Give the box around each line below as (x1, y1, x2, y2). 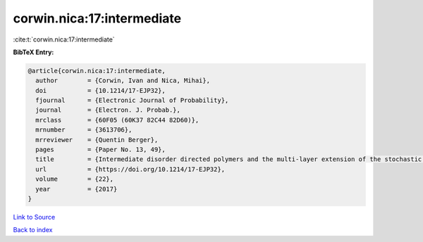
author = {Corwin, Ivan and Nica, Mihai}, (35, 77, 211, 84)
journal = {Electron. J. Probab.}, (35, 106, 181, 114)
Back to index (13, 226, 53, 234)
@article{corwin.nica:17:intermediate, (27, 67, 166, 75)
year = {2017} (35, 185, 118, 193)
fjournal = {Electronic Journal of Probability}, (35, 96, 229, 105)
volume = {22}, (35, 175, 114, 183)
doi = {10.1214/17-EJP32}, (35, 87, 166, 94)
